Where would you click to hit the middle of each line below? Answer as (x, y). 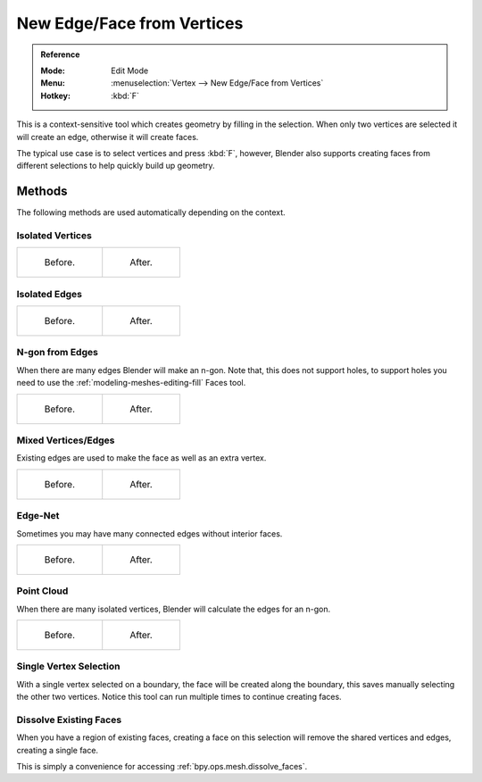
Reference (60, 54)
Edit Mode (130, 71)
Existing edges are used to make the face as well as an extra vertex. (141, 458)
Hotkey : (56, 96)
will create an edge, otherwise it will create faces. (108, 137)
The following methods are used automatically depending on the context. (151, 212)
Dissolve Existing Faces (69, 720)
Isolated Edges (49, 294)
